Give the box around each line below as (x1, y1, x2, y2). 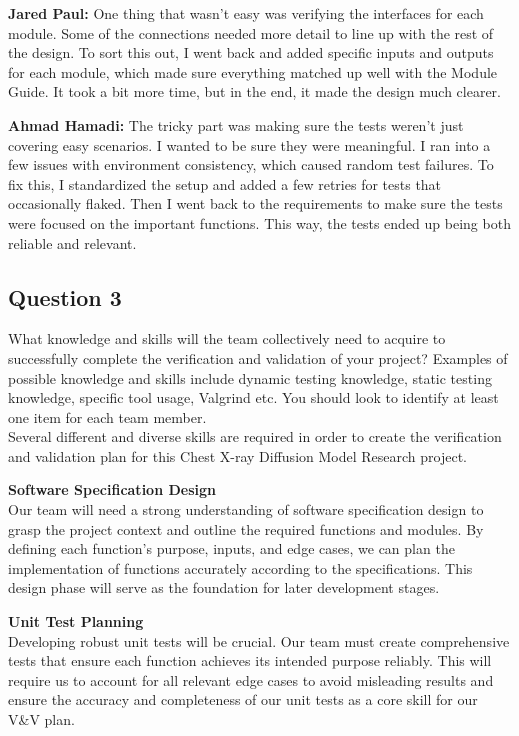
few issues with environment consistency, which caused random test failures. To (8, 154, 494, 175)
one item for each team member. (8, 406, 207, 427)
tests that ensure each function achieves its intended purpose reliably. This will (8, 650, 492, 671)
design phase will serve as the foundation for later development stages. (8, 577, 440, 598)
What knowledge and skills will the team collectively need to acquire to (8, 328, 446, 349)
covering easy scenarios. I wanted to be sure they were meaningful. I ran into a (8, 134, 491, 155)
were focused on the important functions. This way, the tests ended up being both (8, 212, 511, 233)
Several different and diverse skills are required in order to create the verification (8, 426, 502, 447)
